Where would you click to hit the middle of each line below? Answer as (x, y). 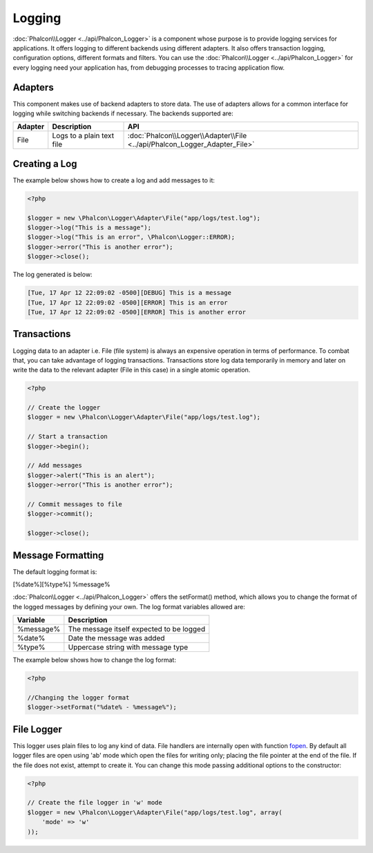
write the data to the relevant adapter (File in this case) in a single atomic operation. (132, 370)
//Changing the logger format (78, 697)
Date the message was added (116, 638)
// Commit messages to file (75, 504)
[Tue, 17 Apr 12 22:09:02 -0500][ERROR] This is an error (127, 303)
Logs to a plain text (83, 136)
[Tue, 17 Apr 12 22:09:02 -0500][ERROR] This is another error (137, 312)
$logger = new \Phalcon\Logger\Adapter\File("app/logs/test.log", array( (155, 812)
